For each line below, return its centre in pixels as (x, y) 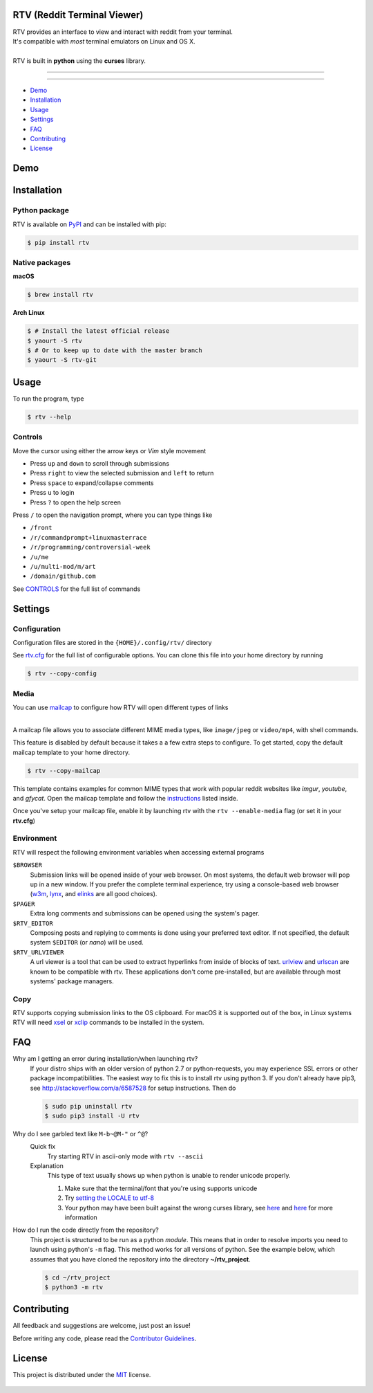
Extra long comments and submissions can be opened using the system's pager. (145, 913)
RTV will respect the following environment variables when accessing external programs (138, 852)
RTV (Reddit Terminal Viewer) (78, 15)
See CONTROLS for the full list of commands (77, 589)
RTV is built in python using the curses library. (79, 61)
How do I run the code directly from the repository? (86, 1230)
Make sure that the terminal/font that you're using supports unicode (161, 1188)
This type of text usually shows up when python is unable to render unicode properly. (169, 1176)
